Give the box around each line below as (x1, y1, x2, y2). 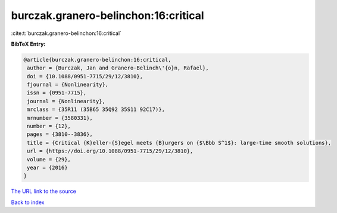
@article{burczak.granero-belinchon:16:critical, (23, 56, 171, 63)
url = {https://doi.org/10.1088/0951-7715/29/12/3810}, (27, 148, 194, 154)
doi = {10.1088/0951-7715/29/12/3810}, (27, 73, 143, 80)
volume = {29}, (27, 156, 71, 163)
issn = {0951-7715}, (27, 90, 87, 96)
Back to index (11, 199, 45, 206)
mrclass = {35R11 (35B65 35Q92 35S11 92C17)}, (27, 106, 165, 113)
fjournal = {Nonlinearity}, (27, 81, 109, 88)
